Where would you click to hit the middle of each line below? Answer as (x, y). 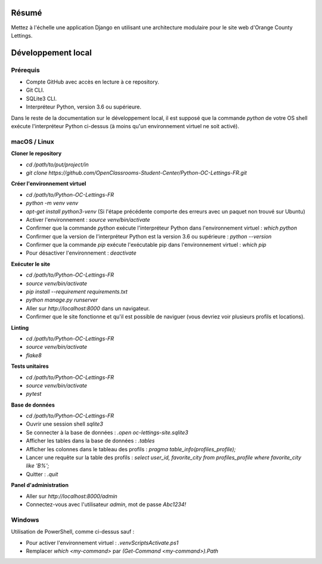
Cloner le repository (36, 154)
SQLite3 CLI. (41, 98)
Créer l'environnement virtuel (49, 184)
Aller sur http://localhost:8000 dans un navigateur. (88, 308)
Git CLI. (35, 90)
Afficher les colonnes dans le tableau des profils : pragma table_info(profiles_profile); (131, 449)
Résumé (27, 13)
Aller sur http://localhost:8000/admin (72, 496)
